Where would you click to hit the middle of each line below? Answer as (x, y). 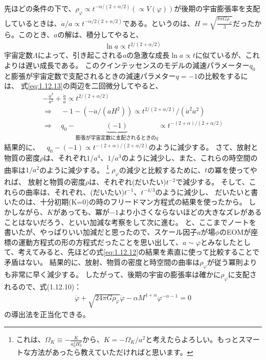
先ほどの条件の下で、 (40, 8)
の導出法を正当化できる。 (47, 314)
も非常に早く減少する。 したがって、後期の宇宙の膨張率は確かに (113, 274)
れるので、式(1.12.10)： (43, 286)
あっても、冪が (85, 211)
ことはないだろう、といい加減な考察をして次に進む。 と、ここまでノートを (130, 222)
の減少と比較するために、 (162, 170)
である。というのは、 (158, 23)
